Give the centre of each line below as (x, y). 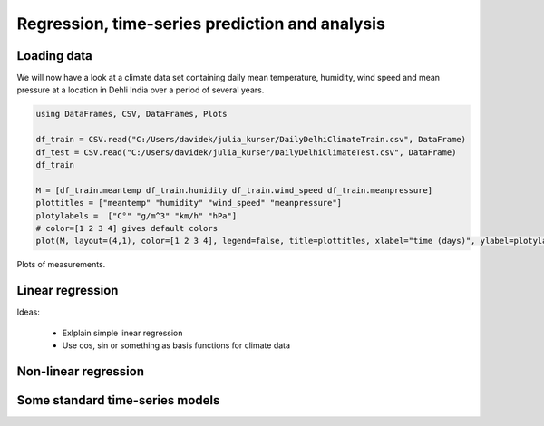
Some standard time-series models (118, 400)
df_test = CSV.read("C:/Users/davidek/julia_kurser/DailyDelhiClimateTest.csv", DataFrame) (246, 152)
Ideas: (28, 312)
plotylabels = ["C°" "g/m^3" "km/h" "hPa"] (136, 216)
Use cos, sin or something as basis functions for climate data (176, 345)
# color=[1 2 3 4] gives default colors (126, 228)
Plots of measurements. (61, 265)
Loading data (54, 56)
